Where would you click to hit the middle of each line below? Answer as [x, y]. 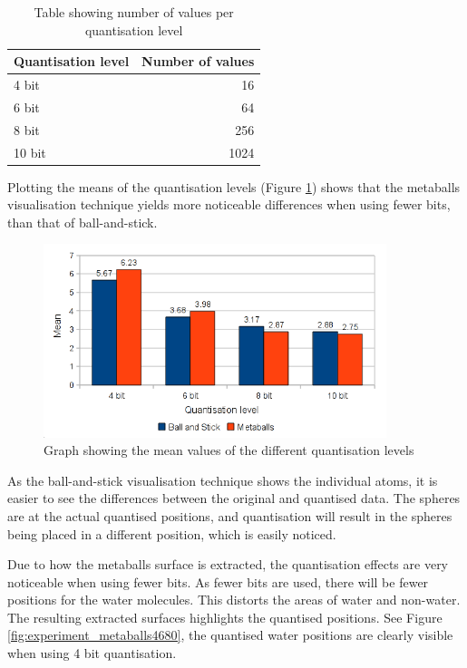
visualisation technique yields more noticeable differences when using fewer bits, [229, 204]
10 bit [30, 152]
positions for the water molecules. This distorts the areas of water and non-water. [234, 600]
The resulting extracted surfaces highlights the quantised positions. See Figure [225, 617]
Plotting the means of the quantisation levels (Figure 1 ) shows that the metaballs [234, 186]
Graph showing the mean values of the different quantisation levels [229, 450]
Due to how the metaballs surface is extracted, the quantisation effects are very [228, 564]
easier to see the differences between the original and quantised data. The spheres [234, 498]
